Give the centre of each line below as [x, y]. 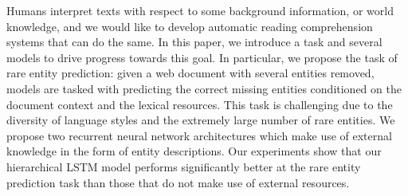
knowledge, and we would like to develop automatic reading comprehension [190, 26]
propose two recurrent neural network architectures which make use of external [199, 135]
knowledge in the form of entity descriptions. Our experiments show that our [194, 151]
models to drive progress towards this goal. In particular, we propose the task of [202, 57]
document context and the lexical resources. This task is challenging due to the [200, 104]
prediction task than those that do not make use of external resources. [178, 182]
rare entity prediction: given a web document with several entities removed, [190, 73]
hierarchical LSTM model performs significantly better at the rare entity [184, 166]
